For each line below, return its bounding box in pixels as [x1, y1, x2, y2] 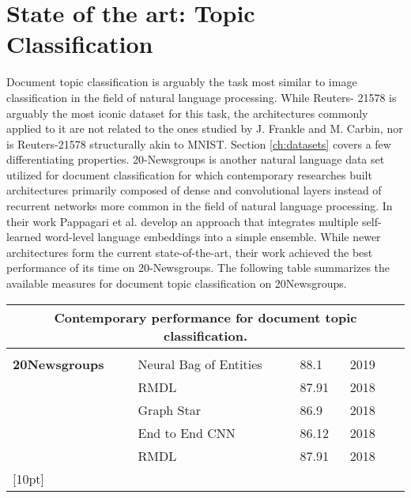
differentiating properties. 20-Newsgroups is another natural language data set [6, 151, 385, 168]
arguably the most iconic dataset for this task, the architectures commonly [6, 104, 368, 121]
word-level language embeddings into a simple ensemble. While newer [45, 228, 381, 245]
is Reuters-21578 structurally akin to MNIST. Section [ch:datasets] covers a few [6, 135, 391, 152]
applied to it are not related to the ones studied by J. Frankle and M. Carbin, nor [6, 120, 403, 137]
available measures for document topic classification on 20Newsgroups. [6, 275, 347, 292]
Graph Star [138, 400, 201, 419]
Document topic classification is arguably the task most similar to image [6, 74, 357, 90]
